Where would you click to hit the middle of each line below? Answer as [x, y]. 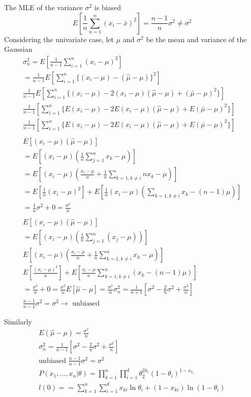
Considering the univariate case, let [59, 39]
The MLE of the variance [43, 7]
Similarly [18, 321]
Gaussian [18, 49]
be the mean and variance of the [196, 39]
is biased [108, 7]
